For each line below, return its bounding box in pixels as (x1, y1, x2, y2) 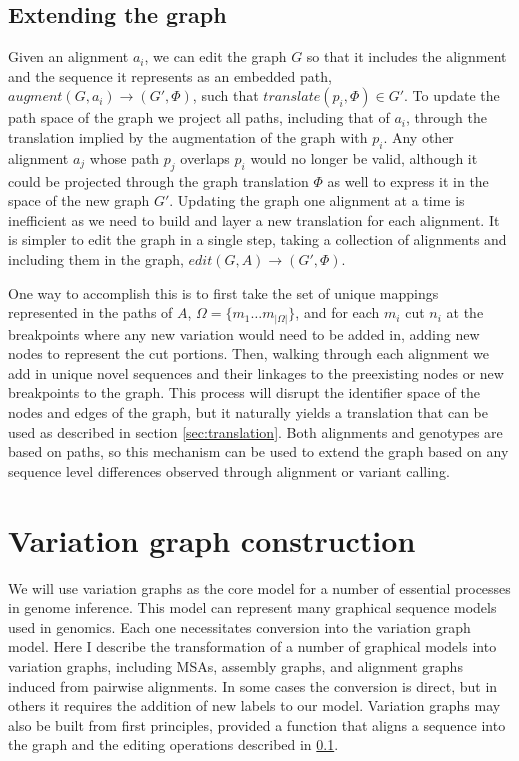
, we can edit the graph (144, 46, 287, 67)
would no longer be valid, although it (250, 147, 478, 168)
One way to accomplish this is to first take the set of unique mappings (8, 282, 439, 303)
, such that (192, 85, 259, 106)
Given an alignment (8, 46, 129, 67)
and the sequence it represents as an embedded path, (8, 65, 332, 86)
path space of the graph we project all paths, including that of (8, 107, 390, 128)
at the (446, 302, 484, 323)
